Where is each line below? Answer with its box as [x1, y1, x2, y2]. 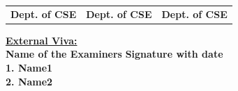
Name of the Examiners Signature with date [6, 47, 223, 61]
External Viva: [6, 33, 77, 47]
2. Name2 [6, 74, 53, 88]
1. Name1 [6, 60, 53, 75]
